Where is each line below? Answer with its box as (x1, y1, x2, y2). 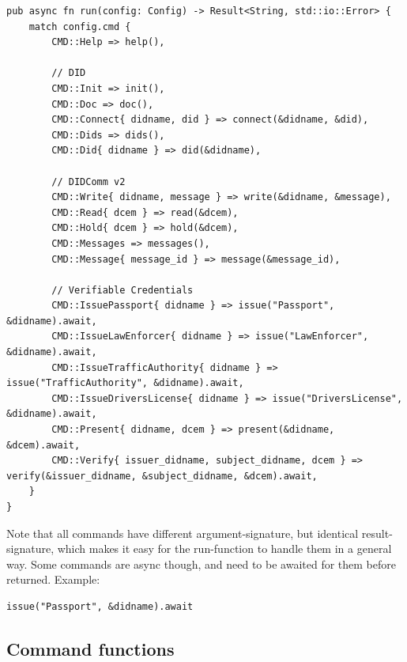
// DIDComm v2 (51, 176, 126, 187)
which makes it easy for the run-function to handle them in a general (57, 540, 392, 557)
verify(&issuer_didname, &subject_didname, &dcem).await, (6, 470, 318, 482)
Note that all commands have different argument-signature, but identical (6, 524, 359, 541)
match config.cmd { (28, 21, 131, 32)
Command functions (6, 636, 175, 660)
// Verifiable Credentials (51, 284, 194, 296)
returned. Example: (6, 571, 100, 588)
